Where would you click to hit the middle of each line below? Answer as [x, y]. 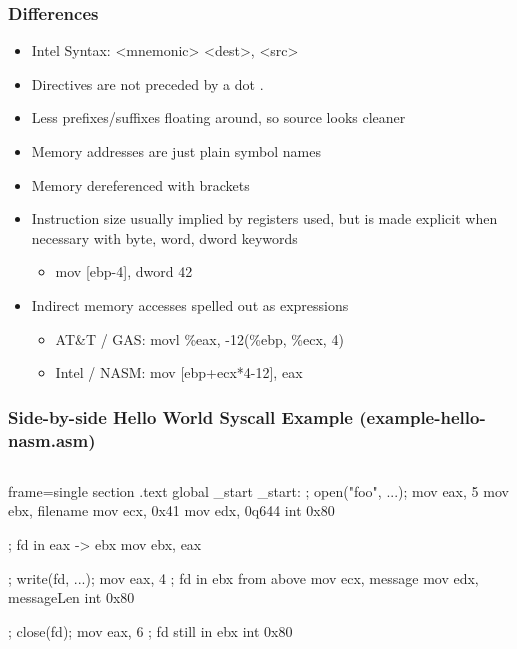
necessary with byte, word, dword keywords [164, 237]
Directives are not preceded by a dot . [147, 83]
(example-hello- [422, 416]
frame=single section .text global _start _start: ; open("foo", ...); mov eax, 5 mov [258, 490]
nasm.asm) [52, 439]
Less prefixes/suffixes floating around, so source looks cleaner [218, 117]
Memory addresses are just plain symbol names [176, 151]
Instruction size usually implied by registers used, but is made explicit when [264, 218]
